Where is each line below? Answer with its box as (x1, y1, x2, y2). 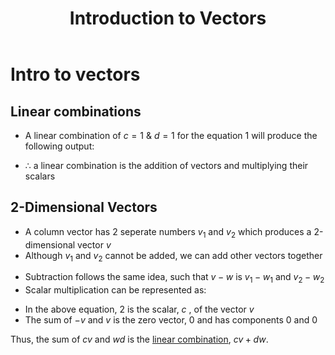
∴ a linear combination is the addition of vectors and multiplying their (24, 160, 309, 171)
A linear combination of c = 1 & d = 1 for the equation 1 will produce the (24, 130, 318, 141)
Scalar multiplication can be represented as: (24, 284, 207, 296)
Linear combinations (10, 103, 142, 120)
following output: (24, 140, 95, 152)
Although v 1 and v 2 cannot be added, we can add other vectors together (24, 249, 323, 264)
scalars (24, 170, 56, 182)
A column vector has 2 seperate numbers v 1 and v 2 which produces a (24, 225, 312, 240)
